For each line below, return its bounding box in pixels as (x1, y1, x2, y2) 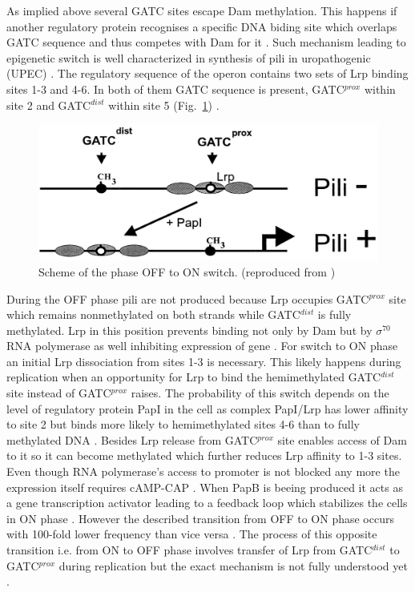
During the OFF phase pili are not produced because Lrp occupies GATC (6, 290, 369, 307)
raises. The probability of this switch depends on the (131, 385, 389, 401)
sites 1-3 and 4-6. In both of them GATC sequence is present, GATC (6, 80, 344, 97)
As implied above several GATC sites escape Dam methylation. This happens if (6, 2, 397, 18)
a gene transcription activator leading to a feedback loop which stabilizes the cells (6, 494, 408, 511)
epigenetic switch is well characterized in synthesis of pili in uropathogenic (6, 49, 371, 66)
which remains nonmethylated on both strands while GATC (6, 306, 300, 323)
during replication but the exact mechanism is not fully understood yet (58, 557, 408, 574)
